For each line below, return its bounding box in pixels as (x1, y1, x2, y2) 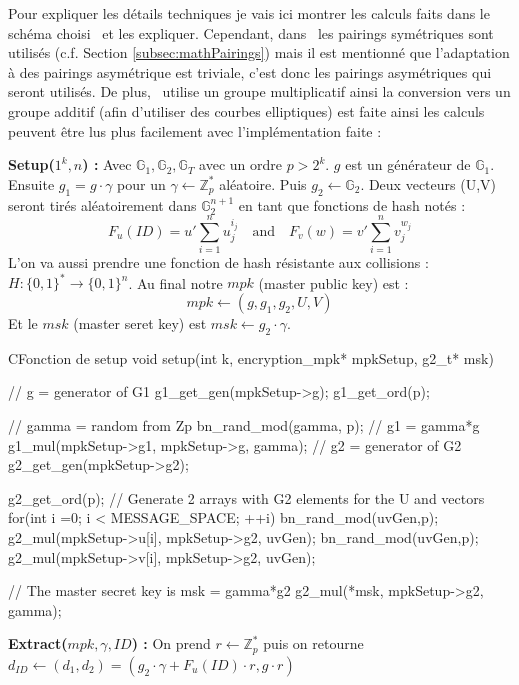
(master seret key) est (73, 312, 207, 333)
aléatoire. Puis (219, 173, 307, 194)
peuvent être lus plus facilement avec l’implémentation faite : (8, 120, 382, 141)
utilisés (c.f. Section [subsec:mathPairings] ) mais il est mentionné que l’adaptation (8, 42, 510, 63)
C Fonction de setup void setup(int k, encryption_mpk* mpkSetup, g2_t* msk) (8, 347, 494, 368)
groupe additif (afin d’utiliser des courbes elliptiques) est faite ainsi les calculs (8, 100, 485, 121)
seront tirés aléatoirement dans (8, 194, 197, 215)
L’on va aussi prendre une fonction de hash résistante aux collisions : (8, 252, 429, 273)
